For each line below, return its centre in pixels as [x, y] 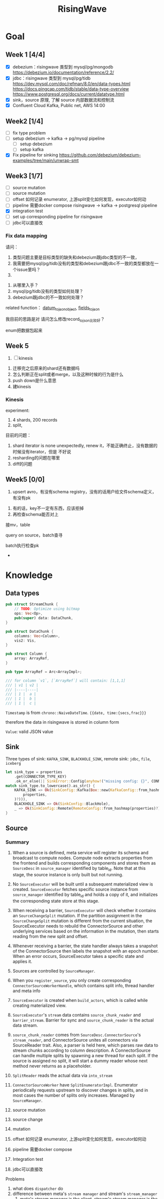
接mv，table [18, 525]
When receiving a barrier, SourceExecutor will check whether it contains [84, 910]
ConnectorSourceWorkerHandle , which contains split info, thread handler [83, 985]
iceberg [13, 763]
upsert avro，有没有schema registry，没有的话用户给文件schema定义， [84, 492]
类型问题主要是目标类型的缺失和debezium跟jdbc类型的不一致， [76, 257]
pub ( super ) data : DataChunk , [44, 618]
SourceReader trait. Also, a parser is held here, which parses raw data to [85, 1045]
